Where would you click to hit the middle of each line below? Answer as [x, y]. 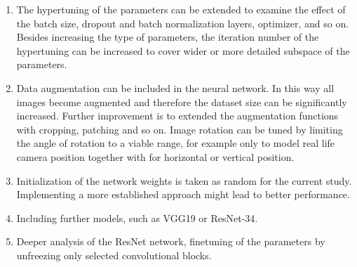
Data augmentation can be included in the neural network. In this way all [175, 87]
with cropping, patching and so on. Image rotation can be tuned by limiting [180, 129]
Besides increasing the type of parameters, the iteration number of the [168, 37]
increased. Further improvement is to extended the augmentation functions [177, 116]
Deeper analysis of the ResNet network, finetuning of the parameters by [171, 241]
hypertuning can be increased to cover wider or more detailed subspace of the [183, 50]
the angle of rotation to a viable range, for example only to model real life [176, 143]
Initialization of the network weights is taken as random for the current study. [184, 180]
